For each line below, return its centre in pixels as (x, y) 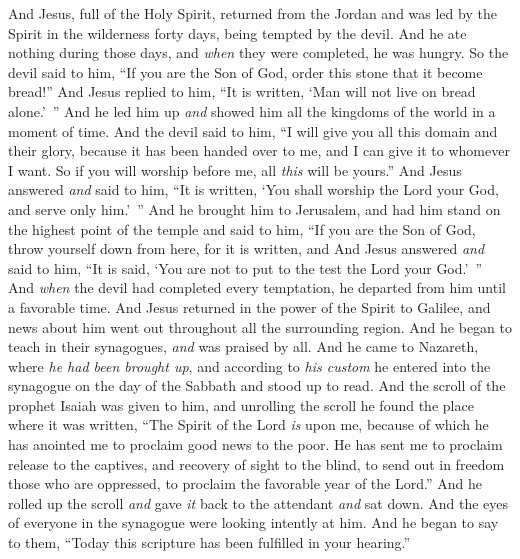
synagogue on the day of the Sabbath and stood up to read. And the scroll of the (257, 385)
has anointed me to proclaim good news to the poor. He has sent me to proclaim (255, 444)
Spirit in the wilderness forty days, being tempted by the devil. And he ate (237, 32)
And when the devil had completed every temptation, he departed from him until (257, 287)
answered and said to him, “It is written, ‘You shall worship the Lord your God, (253, 189)
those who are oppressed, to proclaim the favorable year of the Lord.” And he (245, 483)
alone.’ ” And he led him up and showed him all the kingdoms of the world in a (252, 110)
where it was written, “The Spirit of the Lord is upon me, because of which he (248, 424)
